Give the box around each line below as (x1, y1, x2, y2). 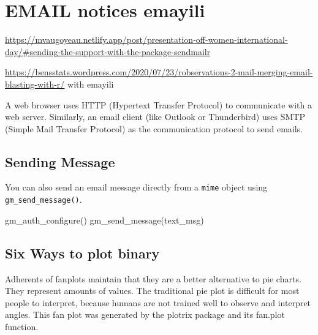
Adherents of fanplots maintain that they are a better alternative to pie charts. (5, 272, 301, 285)
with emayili (67, 77, 114, 90)
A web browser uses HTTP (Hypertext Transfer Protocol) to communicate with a (5, 98, 312, 111)
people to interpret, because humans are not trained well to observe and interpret (5, 296, 311, 309)
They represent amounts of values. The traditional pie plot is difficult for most (5, 284, 300, 297)
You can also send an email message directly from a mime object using (5, 181, 268, 194)
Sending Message (5, 152, 115, 171)
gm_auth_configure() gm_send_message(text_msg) (5, 213, 204, 226)
